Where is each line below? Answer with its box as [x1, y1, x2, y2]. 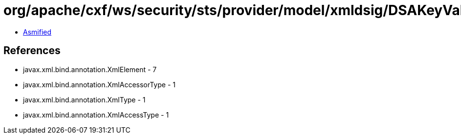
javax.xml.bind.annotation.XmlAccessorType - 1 [23, 80, 176, 89]
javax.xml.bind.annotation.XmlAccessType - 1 [23, 110, 169, 119]
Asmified [23, 27, 52, 36]
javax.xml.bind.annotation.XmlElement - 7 [23, 65, 157, 74]
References [3, 44, 61, 57]
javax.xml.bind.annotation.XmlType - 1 [23, 95, 146, 104]
